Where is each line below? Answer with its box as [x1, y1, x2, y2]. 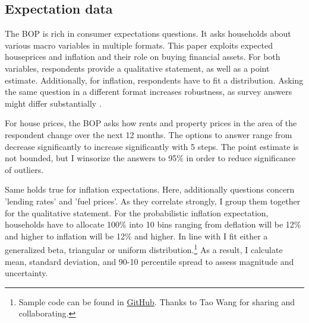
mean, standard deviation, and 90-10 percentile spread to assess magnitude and [5, 255, 294, 267]
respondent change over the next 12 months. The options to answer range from [5, 128, 292, 140]
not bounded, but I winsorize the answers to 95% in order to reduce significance [5, 152, 296, 164]
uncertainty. [5, 267, 48, 279]
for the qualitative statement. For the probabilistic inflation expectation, [5, 206, 269, 219]
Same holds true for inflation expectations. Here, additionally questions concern [5, 183, 295, 196]
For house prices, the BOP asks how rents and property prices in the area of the [5, 117, 297, 129]
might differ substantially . [5, 97, 102, 109]
